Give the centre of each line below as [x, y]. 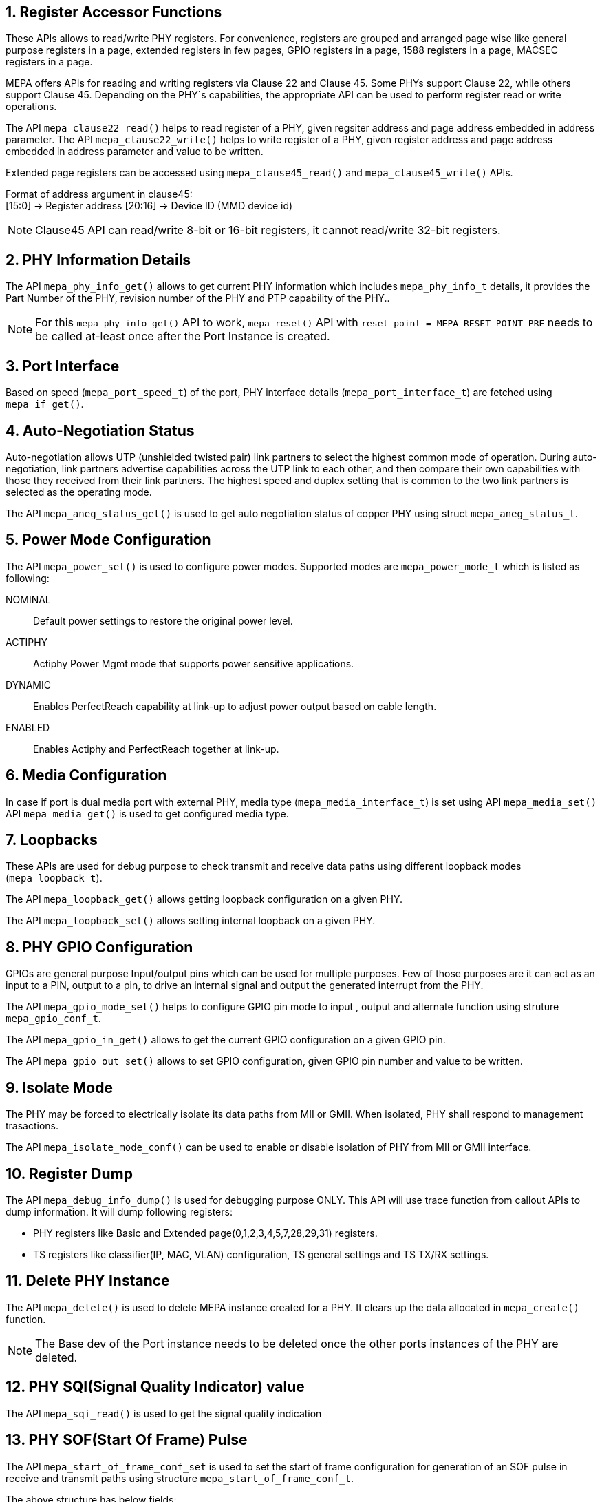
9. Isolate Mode [59, 1087]
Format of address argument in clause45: [99, 194]
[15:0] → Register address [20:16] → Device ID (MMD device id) [149, 206]
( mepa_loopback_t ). [54, 878]
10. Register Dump [69, 1174]
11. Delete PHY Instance [88, 1281]
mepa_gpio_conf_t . [53, 1019]
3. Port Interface [63, 366]
